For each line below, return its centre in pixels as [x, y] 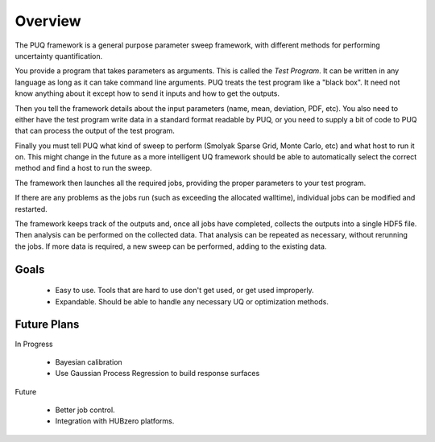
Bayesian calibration [89, 361]
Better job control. [85, 410]
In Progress [34, 344]
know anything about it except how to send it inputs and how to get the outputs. [147, 93]
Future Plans [47, 325]
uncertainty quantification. [59, 56]
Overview [48, 21]
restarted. [31, 209]
